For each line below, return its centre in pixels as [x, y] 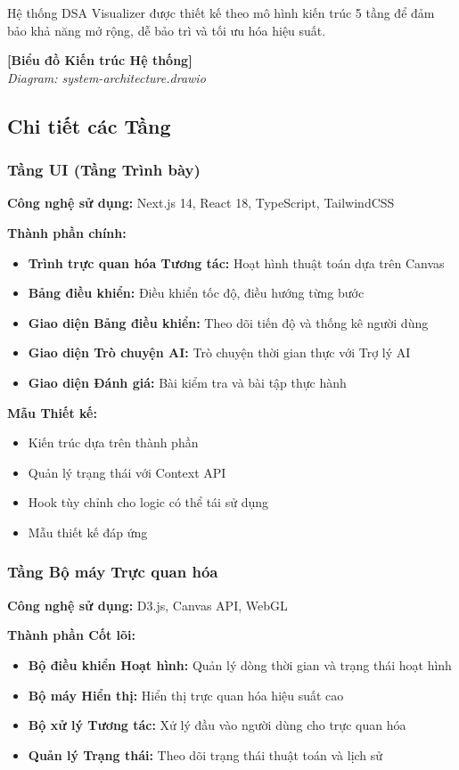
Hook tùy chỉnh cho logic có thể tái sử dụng [148, 502]
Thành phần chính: [67, 232]
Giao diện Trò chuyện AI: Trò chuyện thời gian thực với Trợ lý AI [219, 352]
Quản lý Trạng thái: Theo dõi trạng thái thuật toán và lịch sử [205, 754]
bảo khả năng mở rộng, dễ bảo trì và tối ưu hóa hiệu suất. [167, 30]
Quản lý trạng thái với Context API [127, 472]
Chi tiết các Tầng [89, 125]
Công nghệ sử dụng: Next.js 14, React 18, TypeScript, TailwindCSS [201, 203]
